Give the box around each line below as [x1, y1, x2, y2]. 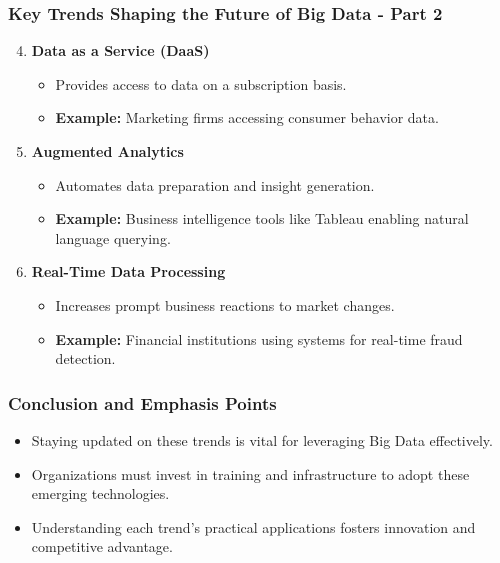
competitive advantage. [31, 536, 173, 557]
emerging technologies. [31, 483, 170, 504]
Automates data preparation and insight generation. [55, 174, 375, 195]
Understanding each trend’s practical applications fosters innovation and [31, 516, 476, 537]
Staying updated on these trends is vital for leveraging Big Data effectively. [31, 429, 493, 450]
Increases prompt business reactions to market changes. [55, 294, 395, 315]
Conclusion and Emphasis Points [8, 390, 277, 415]
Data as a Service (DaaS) [31, 40, 210, 61]
